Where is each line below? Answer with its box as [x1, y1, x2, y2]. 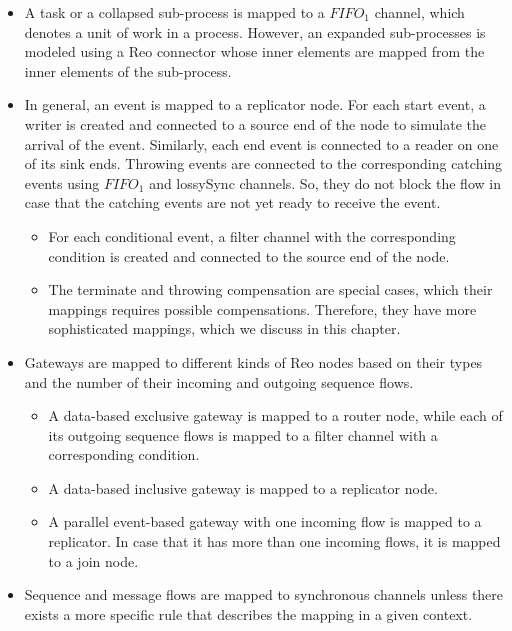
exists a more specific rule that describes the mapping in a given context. [24, 603, 473, 624]
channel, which [374, 2, 465, 22]
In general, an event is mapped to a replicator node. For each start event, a [24, 94, 486, 115]
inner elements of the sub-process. [24, 60, 232, 81]
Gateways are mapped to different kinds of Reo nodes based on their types [24, 351, 483, 372]
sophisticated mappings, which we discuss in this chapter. [48, 318, 401, 339]
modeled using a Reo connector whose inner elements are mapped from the [24, 41, 485, 62]
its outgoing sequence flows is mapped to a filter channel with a [48, 424, 438, 445]
